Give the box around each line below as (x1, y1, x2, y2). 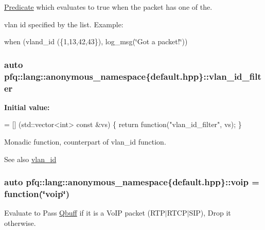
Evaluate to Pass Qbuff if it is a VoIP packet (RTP (4, 207, 165, 218)
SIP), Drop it (189, 207, 231, 218)
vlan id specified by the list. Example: (4, 19, 123, 29)
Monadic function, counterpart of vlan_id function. (4, 136, 166, 147)
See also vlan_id (4, 153, 57, 164)
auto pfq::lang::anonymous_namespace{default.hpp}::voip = (4, 175, 259, 188)
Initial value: (4, 101, 50, 112)
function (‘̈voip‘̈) (4, 187, 69, 200)
